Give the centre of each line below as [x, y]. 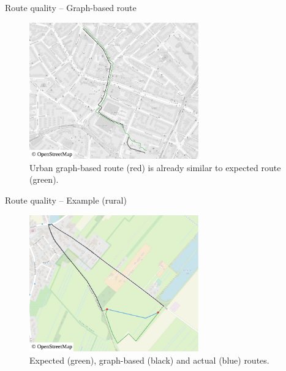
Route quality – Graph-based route [71, 7]
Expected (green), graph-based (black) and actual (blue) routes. [149, 360]
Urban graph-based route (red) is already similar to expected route [155, 167]
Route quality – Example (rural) [66, 200]
